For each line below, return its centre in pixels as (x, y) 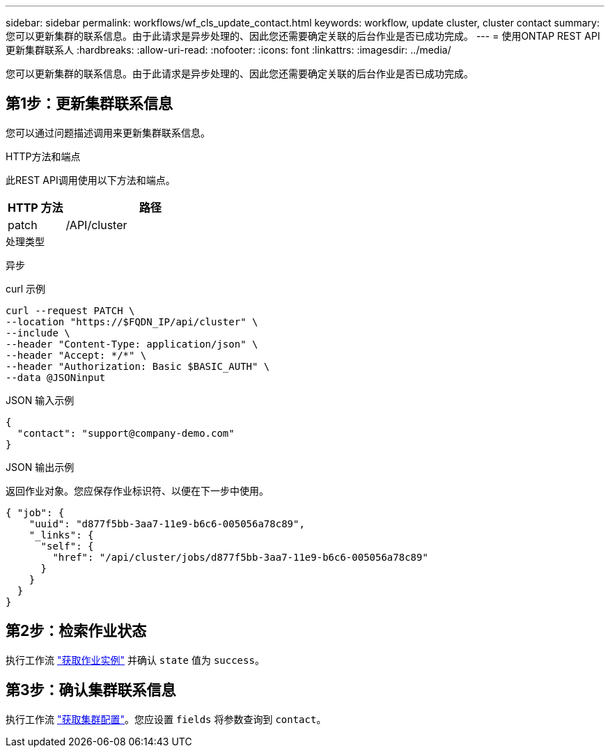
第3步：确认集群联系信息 (91, 690)
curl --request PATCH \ (70, 310)
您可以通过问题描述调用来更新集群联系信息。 (108, 132)
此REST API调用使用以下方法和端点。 (91, 180)
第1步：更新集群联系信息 (89, 104)
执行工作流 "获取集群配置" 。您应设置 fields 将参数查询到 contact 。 (166, 719)
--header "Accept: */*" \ (76, 355)
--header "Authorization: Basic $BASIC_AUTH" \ (138, 366)
